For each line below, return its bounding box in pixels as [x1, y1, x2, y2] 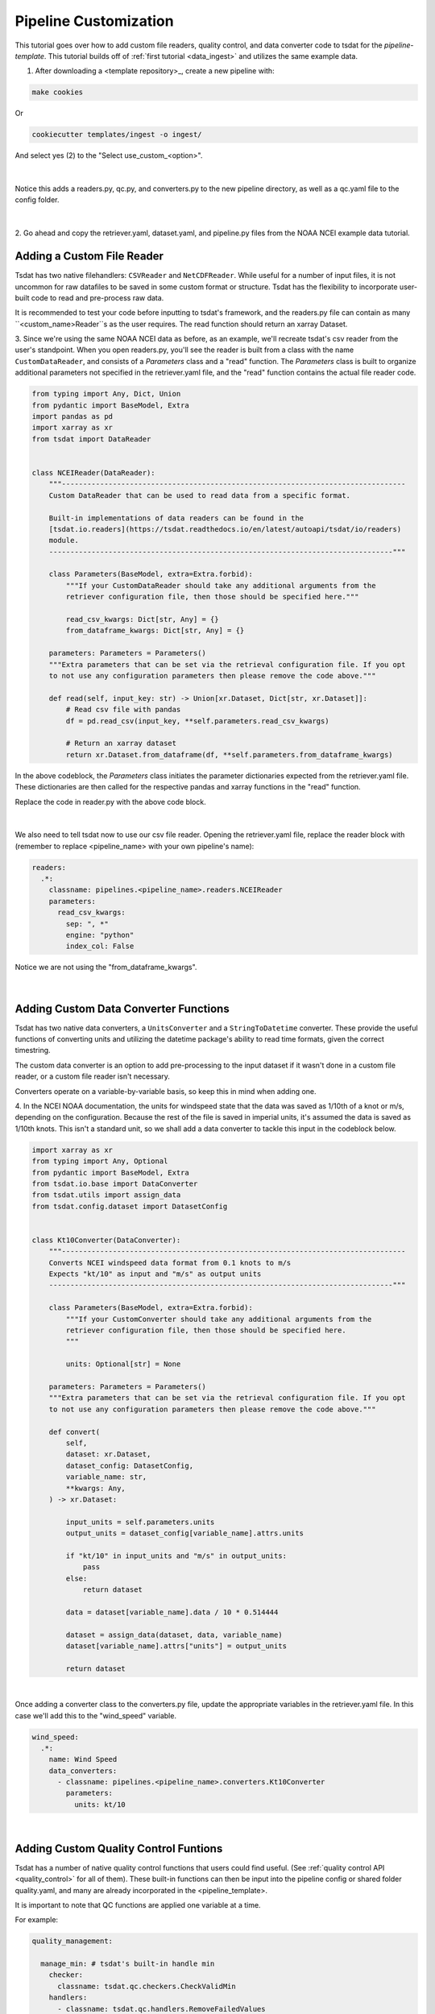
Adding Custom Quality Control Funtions [14, 1842, 223, 1855]
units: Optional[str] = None [65, 1360, 181, 1369]
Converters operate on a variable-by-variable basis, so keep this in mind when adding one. [14, 1086, 317, 1096]
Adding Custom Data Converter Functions [14, 1001, 230, 1015]
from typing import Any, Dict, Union [31, 389, 181, 399]
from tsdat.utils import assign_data [31, 1191, 181, 1200]
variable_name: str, [65, 1473, 147, 1481]
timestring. [14, 1046, 52, 1055]
